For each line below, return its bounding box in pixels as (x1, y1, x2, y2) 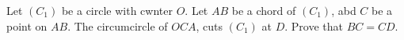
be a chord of (231, 2, 296, 18)
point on (6, 17, 48, 34)
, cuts (196, 17, 223, 34)
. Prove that (284, 17, 343, 34)
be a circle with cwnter (61, 2, 173, 18)
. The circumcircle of (67, 17, 168, 34)
